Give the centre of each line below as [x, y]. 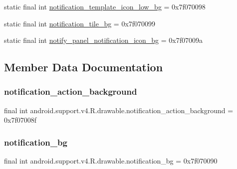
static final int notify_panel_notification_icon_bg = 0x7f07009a [104, 40]
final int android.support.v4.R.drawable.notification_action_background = [119, 110]
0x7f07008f [20, 120]
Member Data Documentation [84, 67]
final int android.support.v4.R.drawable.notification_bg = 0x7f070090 [111, 161]
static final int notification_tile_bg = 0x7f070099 [80, 23]
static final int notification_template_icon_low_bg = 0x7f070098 [105, 6]
